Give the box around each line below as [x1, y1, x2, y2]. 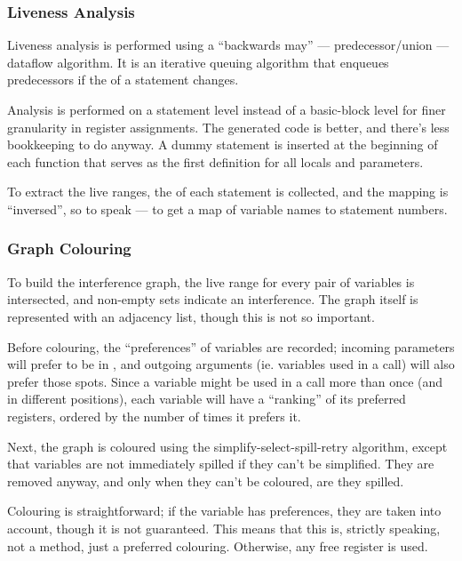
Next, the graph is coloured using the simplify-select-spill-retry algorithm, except [7, 437, 448, 455]
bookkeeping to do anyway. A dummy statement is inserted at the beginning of [7, 135, 438, 154]
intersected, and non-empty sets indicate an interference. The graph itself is [7, 290, 418, 309]
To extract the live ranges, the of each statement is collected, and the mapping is [7, 182, 449, 201]
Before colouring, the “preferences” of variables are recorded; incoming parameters [7, 337, 455, 356]
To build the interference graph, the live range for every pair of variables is [7, 272, 415, 291]
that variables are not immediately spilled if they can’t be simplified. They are [7, 454, 434, 473]
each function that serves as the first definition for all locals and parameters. [7, 152, 424, 171]
